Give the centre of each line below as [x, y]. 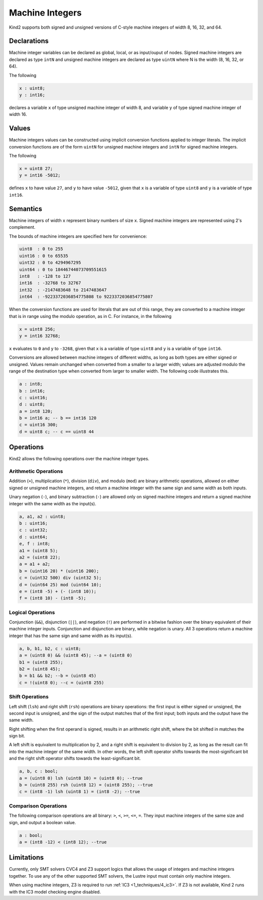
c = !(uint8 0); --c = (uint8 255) [62, 682]
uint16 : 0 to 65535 [44, 256]
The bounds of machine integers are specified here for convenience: [78, 236]
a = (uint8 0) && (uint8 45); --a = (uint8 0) [76, 655]
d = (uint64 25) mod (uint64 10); [60, 585]
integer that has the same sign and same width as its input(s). [71, 636]
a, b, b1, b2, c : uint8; [50, 648]
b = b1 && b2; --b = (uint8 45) [58, 676]
